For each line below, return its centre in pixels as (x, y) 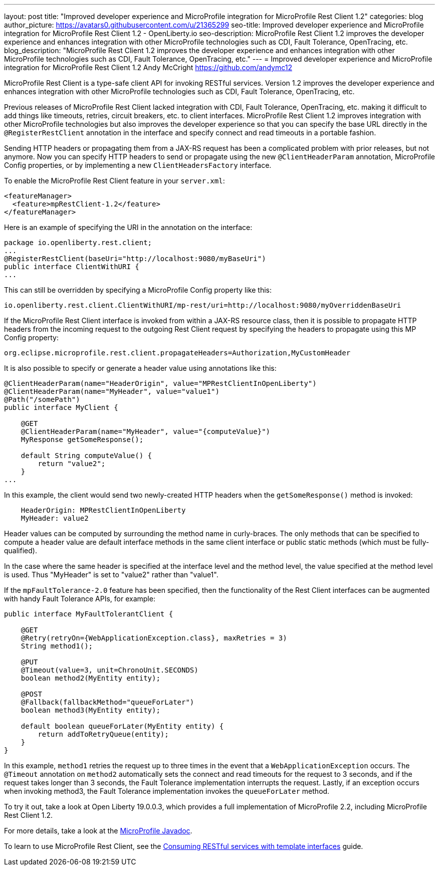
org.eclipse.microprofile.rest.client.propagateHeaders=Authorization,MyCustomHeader (177, 353)
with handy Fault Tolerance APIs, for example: (80, 599)
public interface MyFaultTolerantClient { (89, 614)
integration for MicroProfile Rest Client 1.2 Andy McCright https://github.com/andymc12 (148, 67)
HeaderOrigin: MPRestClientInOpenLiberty (103, 510)
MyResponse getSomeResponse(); (82, 440)
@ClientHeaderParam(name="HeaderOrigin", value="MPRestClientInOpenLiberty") (160, 383)
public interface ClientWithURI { (72, 267)
